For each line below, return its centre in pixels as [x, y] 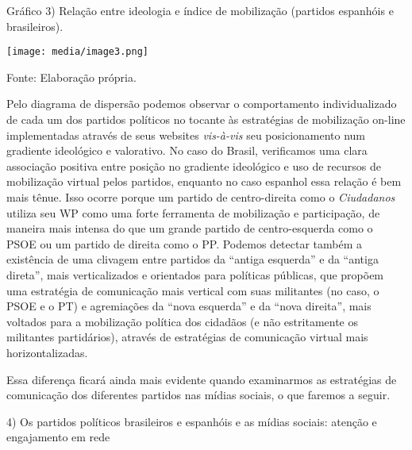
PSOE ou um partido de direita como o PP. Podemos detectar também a [184, 243]
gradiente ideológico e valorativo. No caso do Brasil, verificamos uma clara [187, 150]
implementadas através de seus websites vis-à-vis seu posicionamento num [186, 135]
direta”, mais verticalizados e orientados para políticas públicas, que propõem [195, 274]
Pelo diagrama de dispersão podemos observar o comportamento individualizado [202, 104]
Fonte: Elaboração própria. [71, 77]
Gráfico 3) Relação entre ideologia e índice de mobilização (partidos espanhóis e [200, 10]
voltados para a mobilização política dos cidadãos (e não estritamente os [182, 321]
